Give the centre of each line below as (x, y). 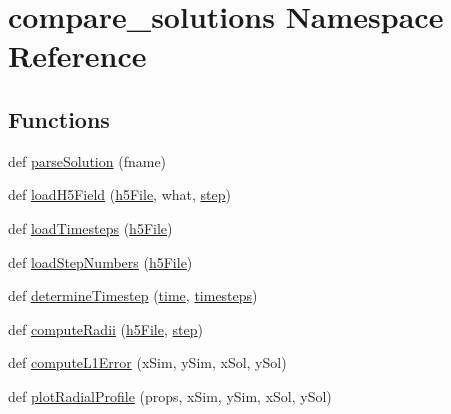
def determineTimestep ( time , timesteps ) (133, 295)
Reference (77, 55)
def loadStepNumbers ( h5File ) (100, 261)
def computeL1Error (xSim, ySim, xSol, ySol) (147, 362)
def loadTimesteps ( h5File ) (90, 227)
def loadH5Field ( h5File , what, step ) (119, 194)
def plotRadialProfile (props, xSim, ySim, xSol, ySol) (170, 395)
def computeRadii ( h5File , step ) (105, 328)
